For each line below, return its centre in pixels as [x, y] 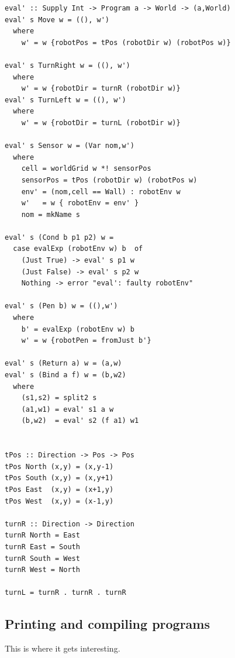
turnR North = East [42, 535]
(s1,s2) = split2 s [59, 398]
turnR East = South [42, 547]
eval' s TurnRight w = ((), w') [68, 65]
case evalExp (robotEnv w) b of [78, 249]
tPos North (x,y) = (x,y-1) [59, 466]
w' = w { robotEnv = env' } [80, 203]
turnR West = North [42, 570]
